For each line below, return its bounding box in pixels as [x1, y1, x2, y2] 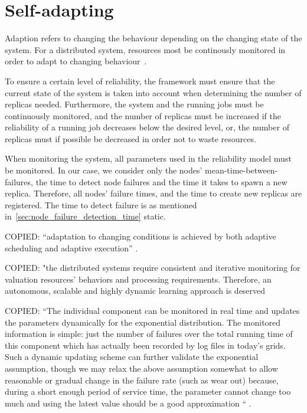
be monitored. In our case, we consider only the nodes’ [5, 164, 203, 176]
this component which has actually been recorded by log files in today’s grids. [5, 339, 286, 351]
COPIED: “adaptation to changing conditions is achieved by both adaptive [5, 230, 276, 242]
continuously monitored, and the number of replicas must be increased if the [5, 109, 281, 122]
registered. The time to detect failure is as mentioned [5, 198, 197, 211]
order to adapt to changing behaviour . [5, 55, 147, 67]
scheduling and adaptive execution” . [5, 241, 138, 254]
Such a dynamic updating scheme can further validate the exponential [5, 350, 259, 363]
